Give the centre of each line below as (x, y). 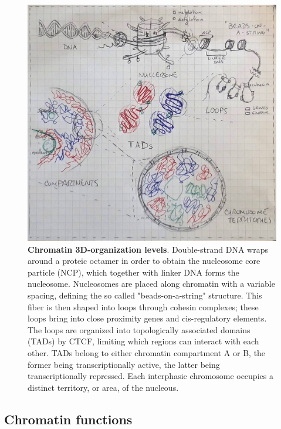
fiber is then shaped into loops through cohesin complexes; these (143, 306)
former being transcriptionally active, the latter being (124, 364)
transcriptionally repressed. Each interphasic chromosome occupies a (150, 376)
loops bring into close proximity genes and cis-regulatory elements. (147, 318)
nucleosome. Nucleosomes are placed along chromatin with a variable (151, 284)
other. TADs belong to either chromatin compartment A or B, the (147, 352)
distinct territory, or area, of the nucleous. (103, 387)
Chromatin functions (68, 419)
